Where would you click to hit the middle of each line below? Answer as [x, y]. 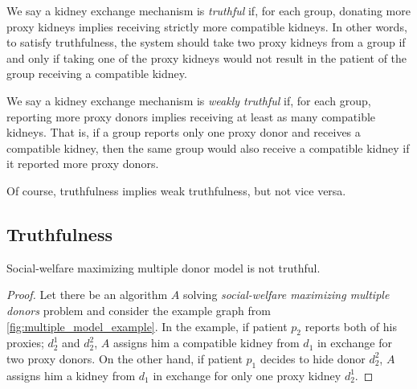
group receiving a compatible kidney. [97, 74]
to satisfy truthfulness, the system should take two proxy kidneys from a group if [206, 42]
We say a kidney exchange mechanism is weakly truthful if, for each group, [189, 100]
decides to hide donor [313, 358]
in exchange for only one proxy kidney [247, 375]
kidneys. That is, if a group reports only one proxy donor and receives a [184, 132]
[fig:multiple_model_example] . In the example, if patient [147, 326]
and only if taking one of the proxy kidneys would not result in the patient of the [207, 57]
